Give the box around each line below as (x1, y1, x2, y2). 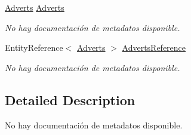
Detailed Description (5, 90, 135, 109)
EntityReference (5, 41, 63, 54)
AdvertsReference (122, 41, 186, 54)
